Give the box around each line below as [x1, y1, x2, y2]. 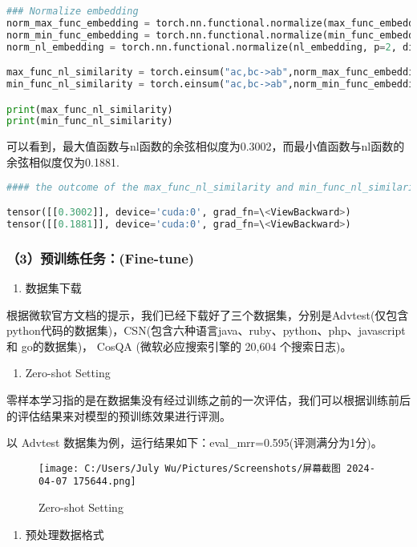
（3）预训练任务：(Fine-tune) [6, 247, 195, 267]
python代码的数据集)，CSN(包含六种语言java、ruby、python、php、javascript [6, 322, 406, 339]
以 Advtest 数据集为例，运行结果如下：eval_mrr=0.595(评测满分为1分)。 [6, 434, 383, 451]
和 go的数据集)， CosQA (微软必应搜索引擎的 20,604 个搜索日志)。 [6, 337, 352, 354]
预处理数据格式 [25, 525, 104, 542]
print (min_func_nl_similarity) [6, 115, 173, 127]
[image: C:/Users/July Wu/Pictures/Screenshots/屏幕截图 [38, 462, 341, 474]
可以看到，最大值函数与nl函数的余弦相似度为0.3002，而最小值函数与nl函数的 [6, 138, 405, 155]
